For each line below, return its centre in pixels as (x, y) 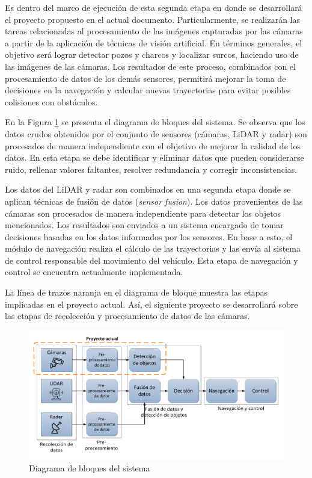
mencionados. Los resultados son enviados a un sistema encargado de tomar (144, 225)
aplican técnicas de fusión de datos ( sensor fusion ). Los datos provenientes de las (154, 201)
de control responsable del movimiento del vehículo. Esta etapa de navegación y (151, 260)
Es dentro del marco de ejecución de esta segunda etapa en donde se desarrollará (154, 7)
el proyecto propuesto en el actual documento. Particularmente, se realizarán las (153, 19)
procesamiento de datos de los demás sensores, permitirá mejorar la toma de (145, 78)
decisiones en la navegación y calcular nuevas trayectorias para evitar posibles (148, 90)
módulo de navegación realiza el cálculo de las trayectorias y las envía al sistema (153, 248)
